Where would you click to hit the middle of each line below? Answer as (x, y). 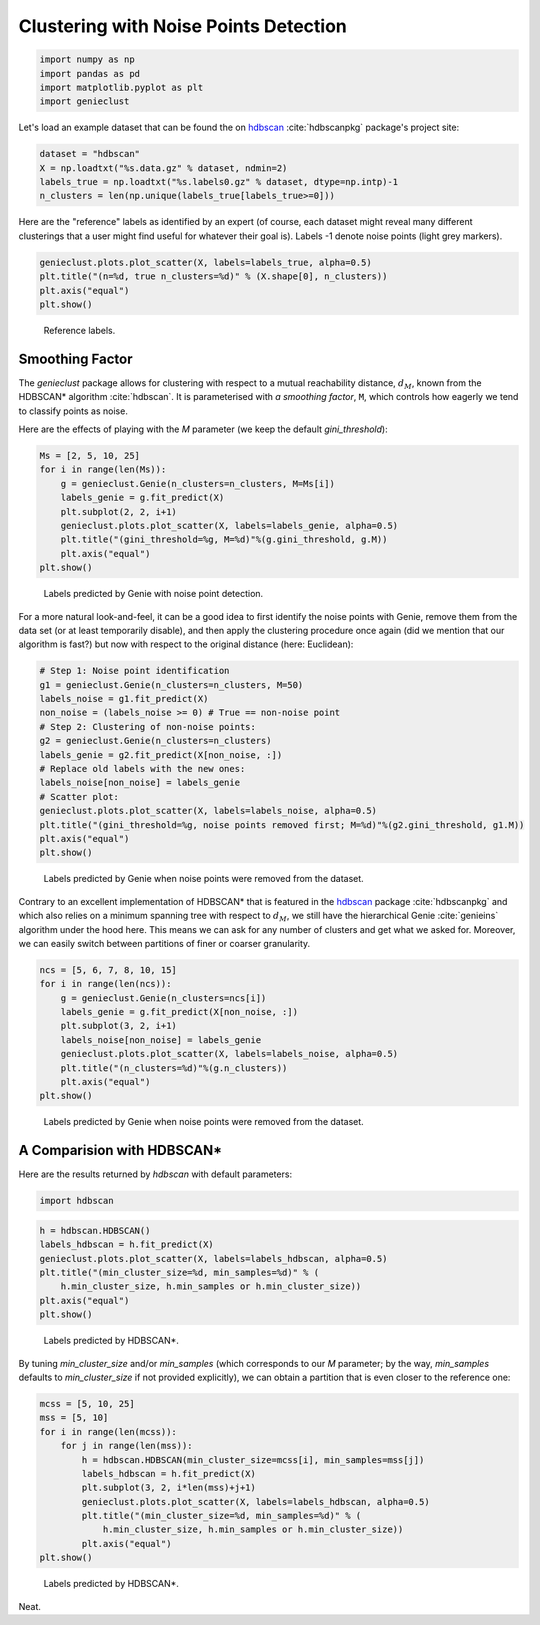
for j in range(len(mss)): (127, 1446)
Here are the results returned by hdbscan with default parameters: (155, 1174)
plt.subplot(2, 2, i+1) (118, 511)
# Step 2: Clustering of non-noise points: (148, 726)
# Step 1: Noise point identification (134, 671)
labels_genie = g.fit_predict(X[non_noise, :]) (179, 1012)
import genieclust (84, 101)
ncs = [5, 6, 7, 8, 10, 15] (108, 969)
